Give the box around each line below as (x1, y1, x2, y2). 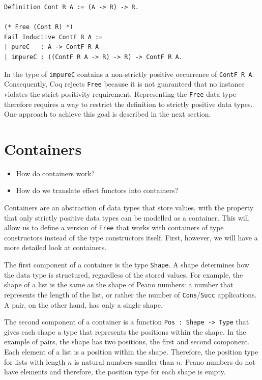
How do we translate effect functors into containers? (16, 185, 179, 196)
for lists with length (4, 356, 66, 367)
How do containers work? (16, 168, 95, 178)
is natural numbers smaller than (74, 356, 174, 367)
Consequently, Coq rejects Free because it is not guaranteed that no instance (4, 78, 245, 89)
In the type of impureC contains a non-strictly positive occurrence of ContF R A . (4, 68, 254, 79)
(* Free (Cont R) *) (4, 23, 74, 31)
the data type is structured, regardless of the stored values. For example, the (4, 269, 243, 280)
